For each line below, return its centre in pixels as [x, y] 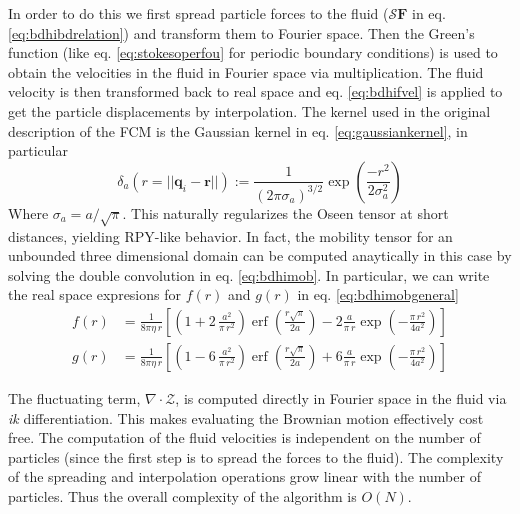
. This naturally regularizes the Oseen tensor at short [285, 212]
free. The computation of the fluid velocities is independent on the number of [244, 437]
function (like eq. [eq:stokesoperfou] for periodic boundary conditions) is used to [253, 52]
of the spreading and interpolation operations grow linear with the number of [244, 476]
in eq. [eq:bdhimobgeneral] [378, 294]
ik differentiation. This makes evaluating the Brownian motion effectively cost [246, 417]
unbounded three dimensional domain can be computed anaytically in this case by [260, 255]
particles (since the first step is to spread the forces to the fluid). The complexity [256, 456]
